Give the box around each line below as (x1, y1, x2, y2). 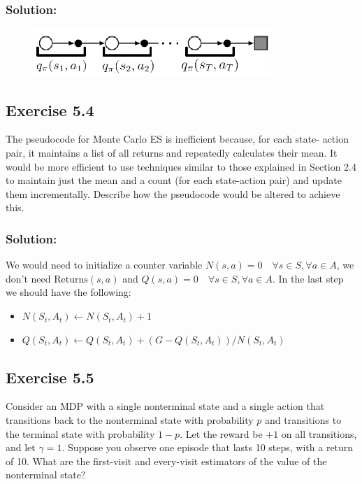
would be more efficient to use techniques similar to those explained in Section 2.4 (6, 159, 357, 173)
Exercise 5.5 (6, 366, 94, 387)
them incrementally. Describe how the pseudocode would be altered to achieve (6, 186, 340, 201)
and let (6, 440, 36, 455)
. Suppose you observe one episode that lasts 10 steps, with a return (61, 440, 354, 455)
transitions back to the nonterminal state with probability (6, 413, 254, 427)
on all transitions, (281, 426, 357, 441)
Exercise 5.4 (6, 99, 94, 120)
